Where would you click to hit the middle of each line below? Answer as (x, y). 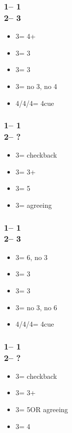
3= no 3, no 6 (36, 307)
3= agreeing (34, 205)
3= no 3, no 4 (36, 86)
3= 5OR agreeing (42, 409)
